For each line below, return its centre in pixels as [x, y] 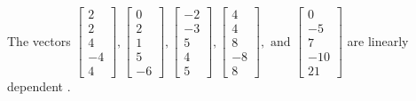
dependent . [39, 86]
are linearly [378, 40]
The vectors [39, 40]
